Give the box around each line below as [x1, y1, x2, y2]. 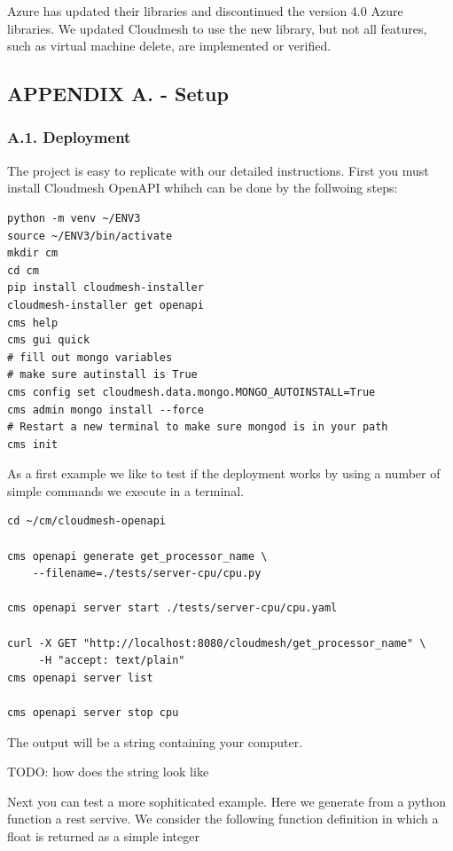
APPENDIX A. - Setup [7, 80, 229, 107]
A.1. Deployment [7, 126, 131, 148]
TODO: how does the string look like [7, 762, 209, 781]
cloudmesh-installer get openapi [7, 298, 204, 311]
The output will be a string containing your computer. [7, 732, 303, 751]
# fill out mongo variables [7, 351, 173, 364]
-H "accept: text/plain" [38, 654, 185, 667]
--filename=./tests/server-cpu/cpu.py [32, 567, 262, 580]
